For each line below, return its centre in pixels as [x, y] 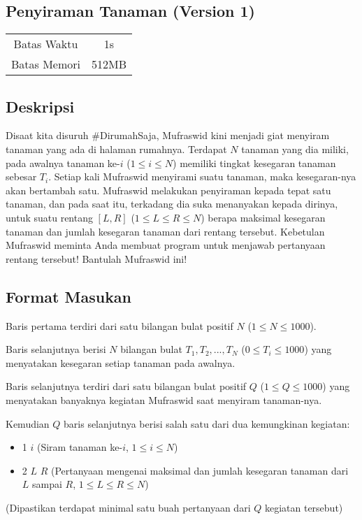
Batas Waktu [46, 44]
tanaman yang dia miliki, [295, 149]
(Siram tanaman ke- [80, 447]
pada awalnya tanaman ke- [63, 162]
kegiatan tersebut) [304, 507]
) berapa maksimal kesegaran [263, 217]
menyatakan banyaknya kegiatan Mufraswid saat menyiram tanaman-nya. [164, 399]
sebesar [21, 176]
